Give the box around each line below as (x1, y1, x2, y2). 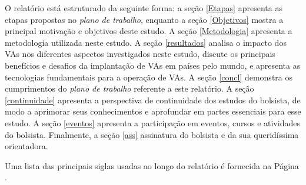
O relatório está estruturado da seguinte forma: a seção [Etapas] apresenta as (5, 2, 282, 14)
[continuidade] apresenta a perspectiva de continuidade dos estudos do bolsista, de (5, 93, 301, 106)
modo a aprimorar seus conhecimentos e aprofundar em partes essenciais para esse (5, 105, 301, 117)
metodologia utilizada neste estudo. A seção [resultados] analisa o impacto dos (5, 36, 287, 48)
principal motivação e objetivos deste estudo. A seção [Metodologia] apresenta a (5, 25, 292, 37)
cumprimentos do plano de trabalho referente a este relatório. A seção (5, 82, 254, 95)
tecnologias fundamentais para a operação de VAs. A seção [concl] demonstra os (5, 70, 293, 83)
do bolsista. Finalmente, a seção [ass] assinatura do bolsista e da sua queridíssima (5, 128, 299, 140)
